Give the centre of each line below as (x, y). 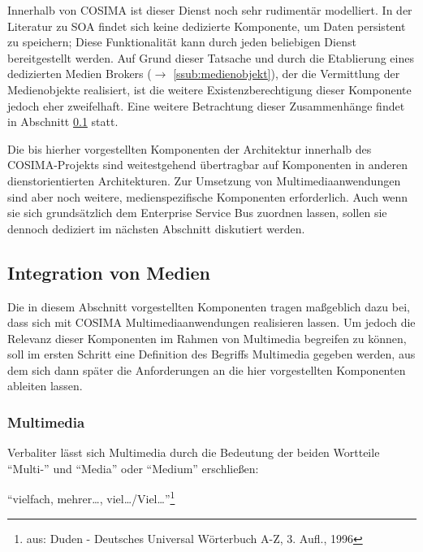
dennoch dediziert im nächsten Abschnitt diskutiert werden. (156, 228)
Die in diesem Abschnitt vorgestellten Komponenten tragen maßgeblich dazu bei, (209, 306)
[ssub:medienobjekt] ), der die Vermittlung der (287, 74)
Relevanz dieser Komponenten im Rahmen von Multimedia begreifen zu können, (207, 338)
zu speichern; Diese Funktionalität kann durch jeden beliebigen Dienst (182, 42)
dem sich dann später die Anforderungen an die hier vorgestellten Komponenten (207, 369)
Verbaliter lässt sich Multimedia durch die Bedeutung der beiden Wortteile (194, 452)
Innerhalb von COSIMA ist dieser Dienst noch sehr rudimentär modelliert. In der (210, 10)
